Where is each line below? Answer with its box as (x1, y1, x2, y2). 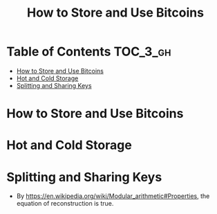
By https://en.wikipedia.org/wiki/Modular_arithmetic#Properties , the (16, 192, 210, 200)
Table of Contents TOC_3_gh (6, 44, 171, 60)
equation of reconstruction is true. (16, 199, 114, 208)
